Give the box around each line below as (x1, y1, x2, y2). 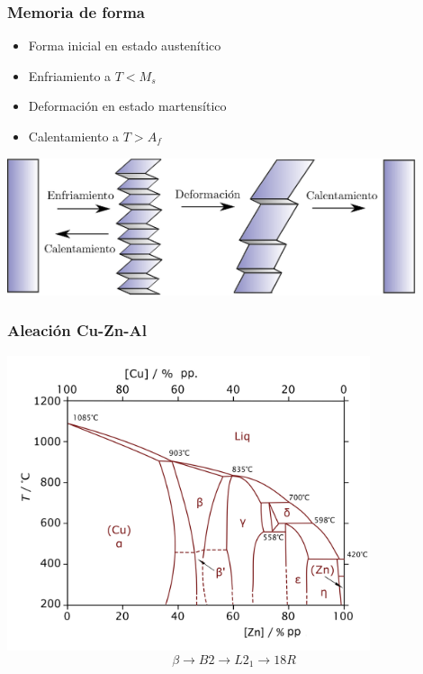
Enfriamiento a (28, 66, 112, 85)
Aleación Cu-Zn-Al (7, 319, 147, 342)
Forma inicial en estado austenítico (28, 36, 221, 55)
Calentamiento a (28, 127, 120, 145)
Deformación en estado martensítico (28, 96, 227, 115)
